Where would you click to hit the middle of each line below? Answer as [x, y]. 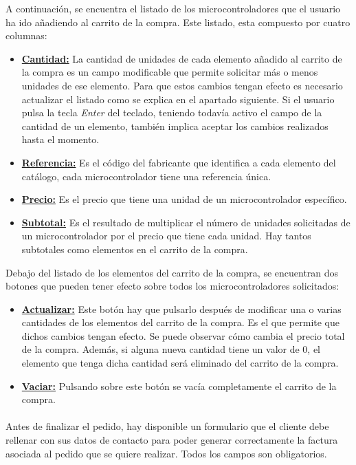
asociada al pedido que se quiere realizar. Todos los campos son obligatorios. [166, 453]
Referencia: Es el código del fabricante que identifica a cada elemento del [179, 162]
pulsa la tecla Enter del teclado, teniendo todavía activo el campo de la [172, 112]
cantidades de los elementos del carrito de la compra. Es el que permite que [181, 322]
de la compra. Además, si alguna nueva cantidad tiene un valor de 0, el [171, 349]
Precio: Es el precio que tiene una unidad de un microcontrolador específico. [184, 199]
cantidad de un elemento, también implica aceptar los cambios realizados [175, 126]
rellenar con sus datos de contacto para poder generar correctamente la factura [172, 440]
